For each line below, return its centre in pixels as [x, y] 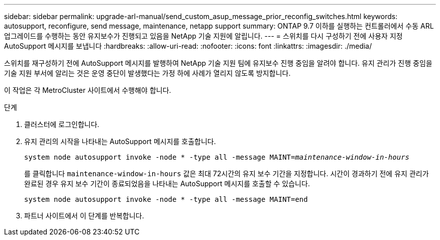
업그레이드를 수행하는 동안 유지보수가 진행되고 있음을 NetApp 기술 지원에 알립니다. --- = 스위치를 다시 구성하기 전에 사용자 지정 [203, 36]
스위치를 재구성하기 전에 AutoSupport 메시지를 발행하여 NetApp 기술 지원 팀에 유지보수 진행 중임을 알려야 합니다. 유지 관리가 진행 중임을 [218, 63]
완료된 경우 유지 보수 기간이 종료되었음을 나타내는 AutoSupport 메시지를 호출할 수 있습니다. [167, 184]
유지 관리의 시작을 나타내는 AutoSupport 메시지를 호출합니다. [120, 141]
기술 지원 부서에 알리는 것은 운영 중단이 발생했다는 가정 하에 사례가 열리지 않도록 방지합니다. [147, 73]
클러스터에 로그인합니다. [62, 124]
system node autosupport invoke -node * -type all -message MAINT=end [166, 199]
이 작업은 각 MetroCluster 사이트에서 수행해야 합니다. [88, 90]
